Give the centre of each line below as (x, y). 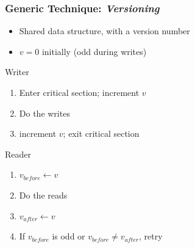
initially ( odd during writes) (94, 51)
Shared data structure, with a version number (105, 31)
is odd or (69, 236)
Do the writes (44, 113)
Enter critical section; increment (79, 92)
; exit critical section (101, 133)
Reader (18, 154)
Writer (17, 72)
